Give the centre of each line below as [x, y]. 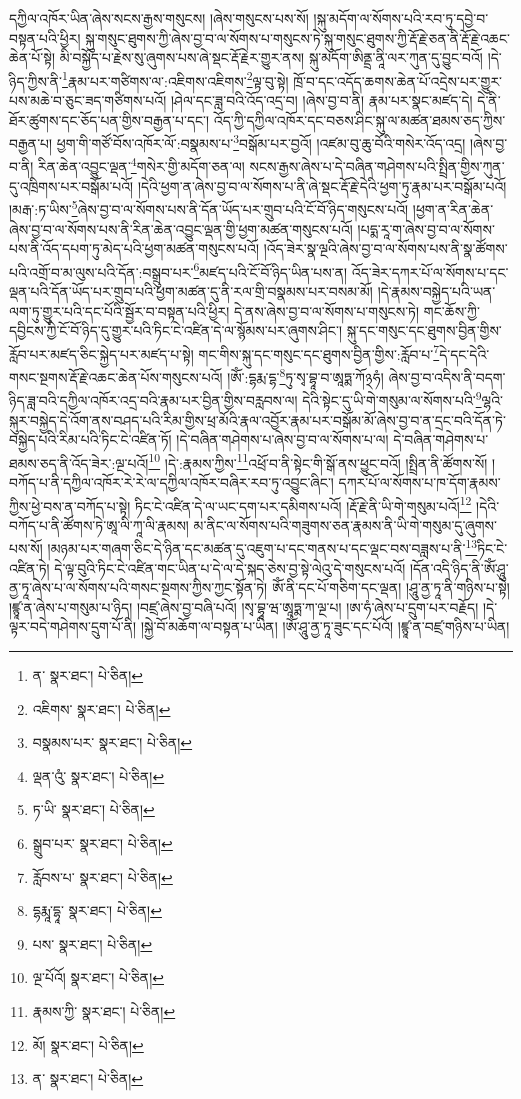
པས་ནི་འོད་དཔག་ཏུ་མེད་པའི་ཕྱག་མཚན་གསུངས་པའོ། [134, 248]
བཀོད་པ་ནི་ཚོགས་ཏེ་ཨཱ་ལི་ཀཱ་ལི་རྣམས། [99, 524]
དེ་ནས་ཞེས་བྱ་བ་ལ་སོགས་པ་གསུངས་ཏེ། [326, 310]
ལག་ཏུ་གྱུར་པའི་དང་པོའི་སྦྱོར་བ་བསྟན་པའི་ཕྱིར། [119, 310]
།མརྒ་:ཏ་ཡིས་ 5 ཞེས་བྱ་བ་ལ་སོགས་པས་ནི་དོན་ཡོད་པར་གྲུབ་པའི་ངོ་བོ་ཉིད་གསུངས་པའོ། [209, 207]
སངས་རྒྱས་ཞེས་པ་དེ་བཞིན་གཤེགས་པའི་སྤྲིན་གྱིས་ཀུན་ [377, 166]
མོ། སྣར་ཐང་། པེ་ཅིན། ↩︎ [88, 1044]
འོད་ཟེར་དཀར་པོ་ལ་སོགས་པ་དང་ [430, 271]
